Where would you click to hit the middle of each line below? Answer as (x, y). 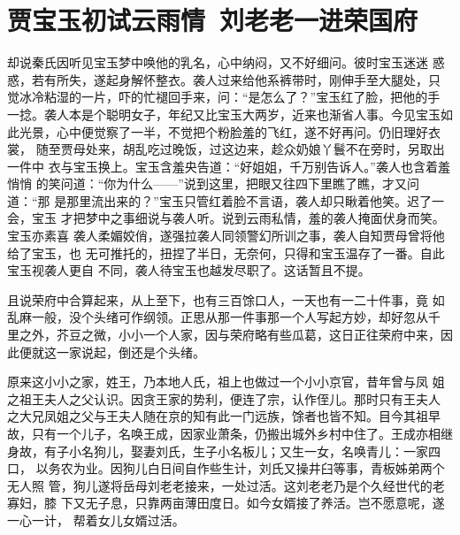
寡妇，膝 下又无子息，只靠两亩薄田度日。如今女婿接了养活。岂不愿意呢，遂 (226, 503)
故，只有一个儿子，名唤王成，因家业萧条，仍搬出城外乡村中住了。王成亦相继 (230, 433)
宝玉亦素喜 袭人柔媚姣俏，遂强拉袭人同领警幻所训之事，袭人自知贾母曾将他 (226, 236)
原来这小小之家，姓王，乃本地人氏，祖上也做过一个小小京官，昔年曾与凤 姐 (226, 382)
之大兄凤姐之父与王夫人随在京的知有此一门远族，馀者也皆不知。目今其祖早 (224, 416)
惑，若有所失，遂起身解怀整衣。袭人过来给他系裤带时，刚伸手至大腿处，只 (224, 79)
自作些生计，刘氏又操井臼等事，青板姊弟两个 (314, 468)
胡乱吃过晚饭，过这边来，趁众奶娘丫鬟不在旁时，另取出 (284, 149)
